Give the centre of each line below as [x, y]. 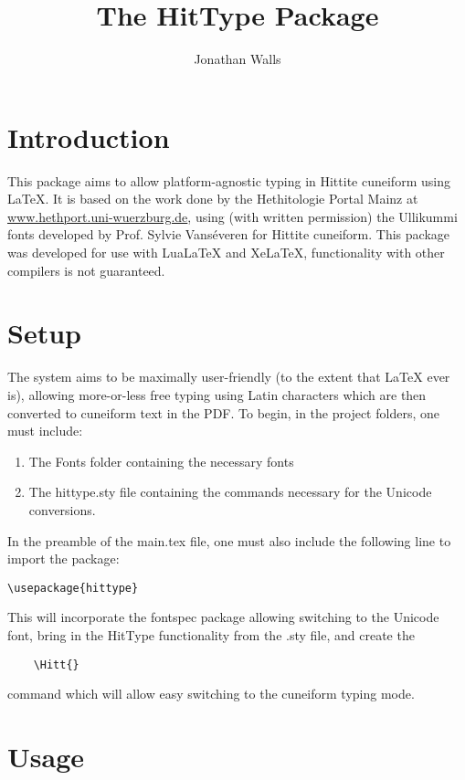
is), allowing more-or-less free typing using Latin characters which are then [217, 394]
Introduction [89, 137]
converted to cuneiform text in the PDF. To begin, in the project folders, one [223, 412]
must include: [45, 431]
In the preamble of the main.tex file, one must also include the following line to [229, 540]
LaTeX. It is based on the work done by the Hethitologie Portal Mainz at [213, 199]
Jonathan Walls [238, 59]
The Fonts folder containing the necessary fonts [161, 461]
